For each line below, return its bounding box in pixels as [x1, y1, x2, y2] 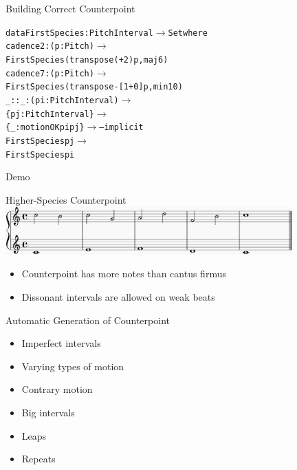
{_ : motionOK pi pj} [5, 122, 85, 133]
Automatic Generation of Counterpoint [5, 312, 170, 327]
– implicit [99, 122, 144, 133]
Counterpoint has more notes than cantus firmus [21, 266, 226, 281]
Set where [168, 28, 208, 38]
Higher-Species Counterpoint [5, 192, 126, 206]
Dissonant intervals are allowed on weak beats [21, 289, 215, 303]
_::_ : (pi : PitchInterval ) [5, 95, 119, 105]
